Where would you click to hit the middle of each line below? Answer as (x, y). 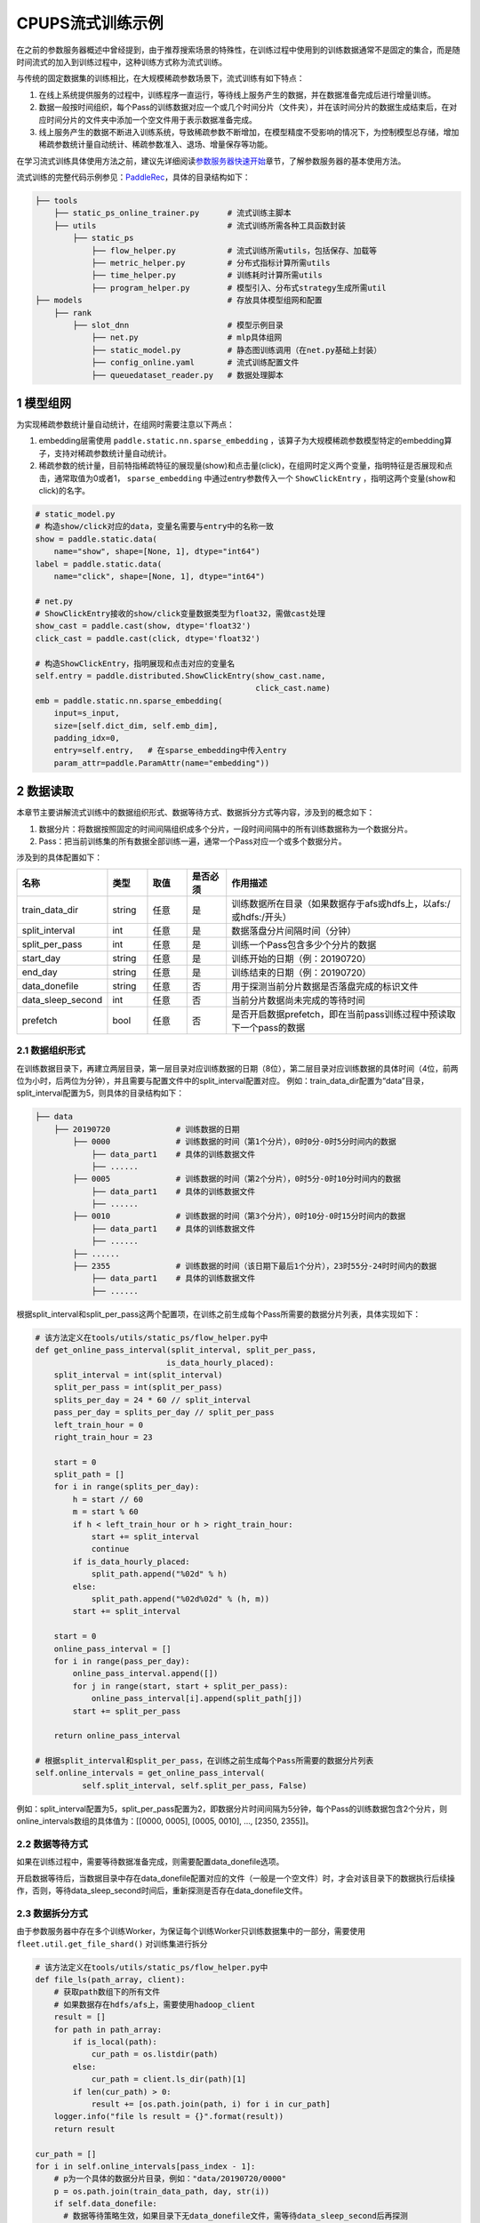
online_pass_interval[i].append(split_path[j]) (197, 1699)
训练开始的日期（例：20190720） (301, 959)
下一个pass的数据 (268, 1027)
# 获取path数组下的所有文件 (107, 1992)
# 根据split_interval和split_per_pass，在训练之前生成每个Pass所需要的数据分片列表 (204, 1761)
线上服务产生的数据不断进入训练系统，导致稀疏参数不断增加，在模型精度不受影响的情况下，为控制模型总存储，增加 (249, 132)
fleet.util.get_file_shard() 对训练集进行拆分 (112, 1944)
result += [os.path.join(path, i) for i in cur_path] (211, 2104)
